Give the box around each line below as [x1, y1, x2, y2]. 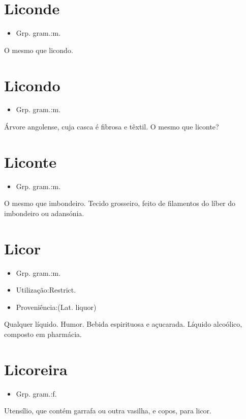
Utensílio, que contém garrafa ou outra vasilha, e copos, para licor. [4, 405, 211, 416]
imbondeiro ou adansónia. [4, 207, 84, 218]
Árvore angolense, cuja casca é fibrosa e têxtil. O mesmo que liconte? [4, 121, 219, 132]
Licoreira [4, 358, 68, 379]
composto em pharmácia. [4, 329, 82, 339]
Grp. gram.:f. [16, 388, 57, 399]
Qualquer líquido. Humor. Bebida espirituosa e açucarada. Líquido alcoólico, [4, 319, 242, 329]
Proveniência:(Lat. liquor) [16, 301, 97, 312]
